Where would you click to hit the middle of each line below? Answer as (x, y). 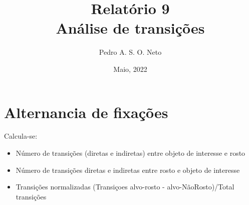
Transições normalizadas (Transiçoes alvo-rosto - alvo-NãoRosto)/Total (125, 187)
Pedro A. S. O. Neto (130, 52)
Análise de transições (130, 28)
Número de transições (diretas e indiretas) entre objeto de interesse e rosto (131, 153)
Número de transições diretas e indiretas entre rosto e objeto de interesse (128, 170)
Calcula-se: (21, 136)
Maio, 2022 (130, 69)
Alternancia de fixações (86, 112)
